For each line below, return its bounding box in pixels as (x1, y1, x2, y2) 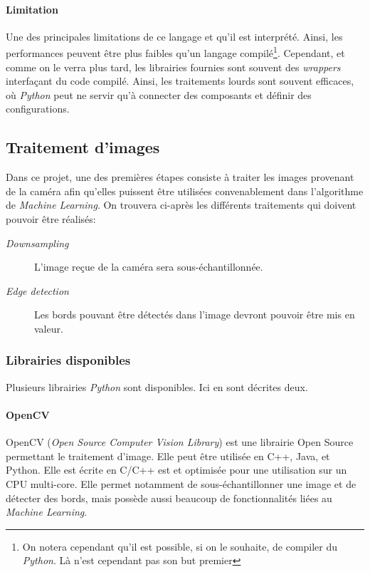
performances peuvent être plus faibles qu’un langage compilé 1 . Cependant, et (6, 43, 345, 61)
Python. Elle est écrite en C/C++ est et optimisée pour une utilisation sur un (6, 462, 347, 477)
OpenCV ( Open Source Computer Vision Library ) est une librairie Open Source (6, 435, 354, 449)
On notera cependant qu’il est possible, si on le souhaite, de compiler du (22, 539, 338, 553)
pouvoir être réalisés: (6, 212, 96, 226)
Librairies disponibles (6, 351, 131, 369)
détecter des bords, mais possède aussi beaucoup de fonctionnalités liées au (6, 490, 332, 505)
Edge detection (6, 283, 69, 298)
